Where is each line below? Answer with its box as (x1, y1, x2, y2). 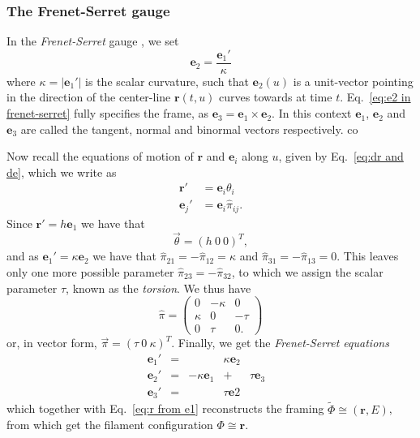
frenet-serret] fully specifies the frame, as (6, 105, 208, 122)
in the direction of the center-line (6, 88, 171, 105)
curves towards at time (219, 88, 332, 105)
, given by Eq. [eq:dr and (278, 148, 404, 165)
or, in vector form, (6, 334, 97, 351)
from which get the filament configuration (6, 416, 213, 433)
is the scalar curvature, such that (85, 72, 249, 89)
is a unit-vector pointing (293, 72, 414, 89)
